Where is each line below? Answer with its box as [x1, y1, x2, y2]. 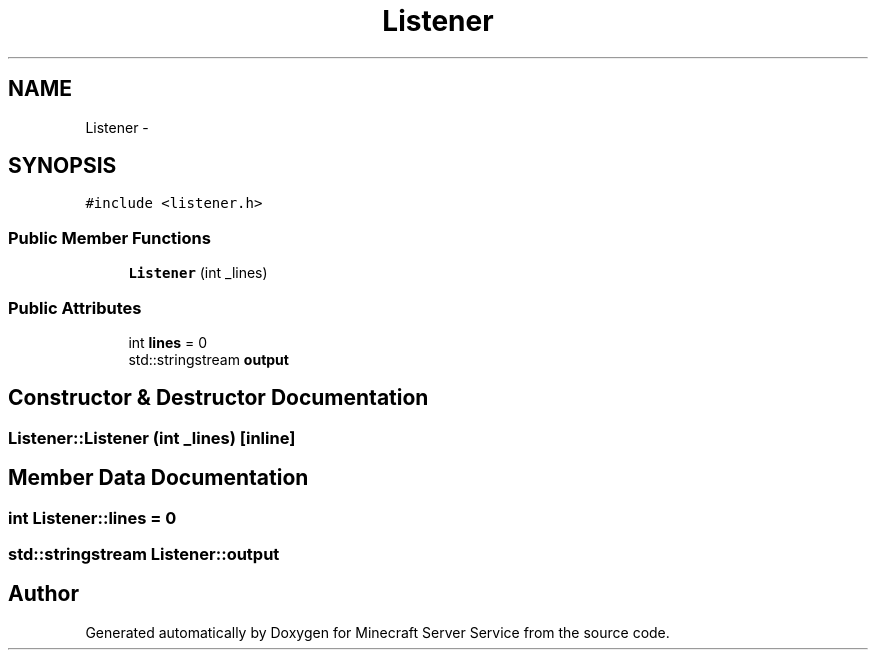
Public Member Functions [8, 227, 211, 248]
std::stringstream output [128, 350, 289, 368]
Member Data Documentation [8, 465, 309, 491]
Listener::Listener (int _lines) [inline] [8, 427, 296, 448]
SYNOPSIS [8, 153, 117, 179]
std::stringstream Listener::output [8, 544, 280, 564]
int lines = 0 [128, 333, 208, 351]
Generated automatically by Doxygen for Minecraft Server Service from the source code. [85, 623, 670, 641]
